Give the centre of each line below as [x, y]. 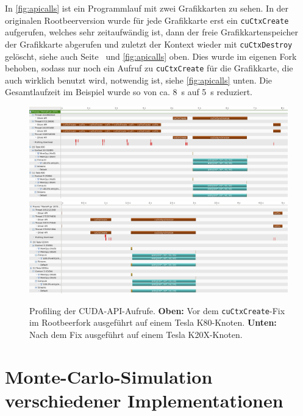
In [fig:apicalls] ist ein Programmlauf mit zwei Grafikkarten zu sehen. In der [147, 8]
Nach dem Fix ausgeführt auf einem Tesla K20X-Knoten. [136, 334]
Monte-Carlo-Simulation [109, 376]
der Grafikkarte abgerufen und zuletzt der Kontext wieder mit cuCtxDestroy [149, 44]
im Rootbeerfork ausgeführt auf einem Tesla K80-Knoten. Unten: [153, 322]
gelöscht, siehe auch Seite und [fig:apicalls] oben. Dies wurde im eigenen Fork [151, 56]
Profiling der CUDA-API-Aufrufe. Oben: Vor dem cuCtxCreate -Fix [157, 310]
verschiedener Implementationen [144, 400]
